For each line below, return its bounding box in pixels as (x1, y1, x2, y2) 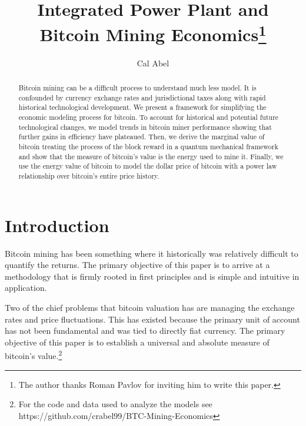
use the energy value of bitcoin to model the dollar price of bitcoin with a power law (18, 161, 277, 171)
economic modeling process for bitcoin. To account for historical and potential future (18, 112, 279, 122)
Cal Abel (137, 56, 169, 69)
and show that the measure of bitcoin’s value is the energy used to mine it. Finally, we (18, 151, 284, 161)
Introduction (5, 213, 109, 237)
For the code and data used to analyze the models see (18, 398, 212, 410)
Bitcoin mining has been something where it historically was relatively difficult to (5, 247, 298, 259)
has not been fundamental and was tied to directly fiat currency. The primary (5, 324, 285, 337)
